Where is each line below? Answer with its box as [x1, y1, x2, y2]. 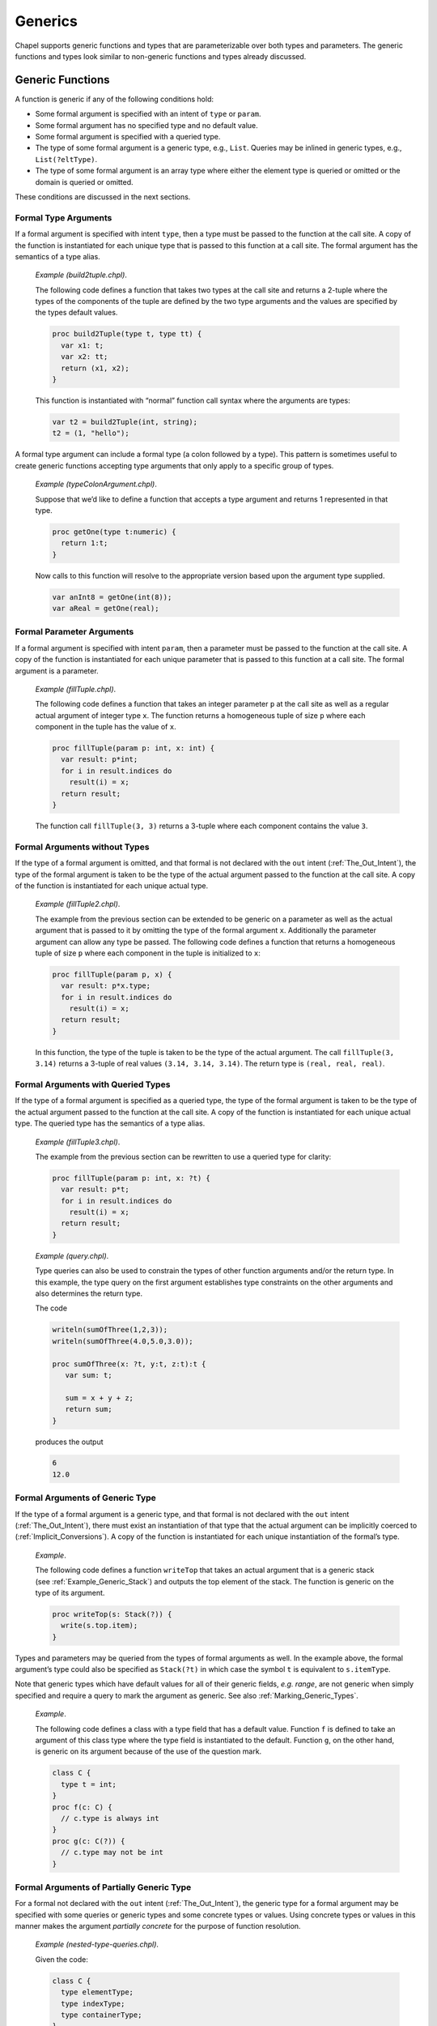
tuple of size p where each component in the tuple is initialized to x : [35, 948, 261, 958]
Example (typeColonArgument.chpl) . [35, 479, 157, 489]
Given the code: [35, 1954, 88, 1964]
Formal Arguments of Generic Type [15, 1492, 157, 1503]
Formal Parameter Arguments [15, 626, 134, 638]
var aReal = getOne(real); [52, 604, 159, 613]
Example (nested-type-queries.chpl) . [35, 1939, 159, 1949]
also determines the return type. [35, 1289, 143, 1298]
